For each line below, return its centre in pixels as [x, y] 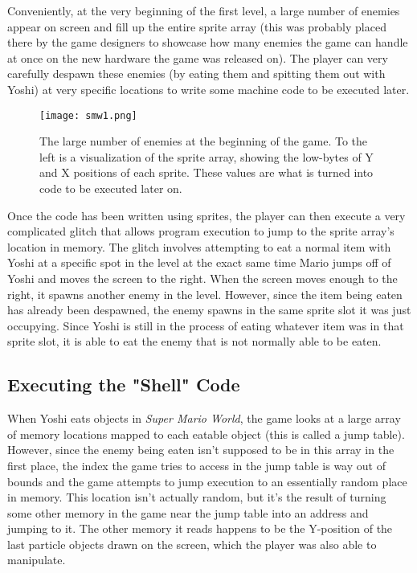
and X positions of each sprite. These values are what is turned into [206, 172]
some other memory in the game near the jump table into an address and [188, 512]
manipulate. [37, 560]
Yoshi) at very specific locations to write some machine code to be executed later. [208, 89]
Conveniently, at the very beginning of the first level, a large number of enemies [204, 10]
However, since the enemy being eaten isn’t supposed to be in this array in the [201, 450]
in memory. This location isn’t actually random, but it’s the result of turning [197, 497]
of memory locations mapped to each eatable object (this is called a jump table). [206, 434]
